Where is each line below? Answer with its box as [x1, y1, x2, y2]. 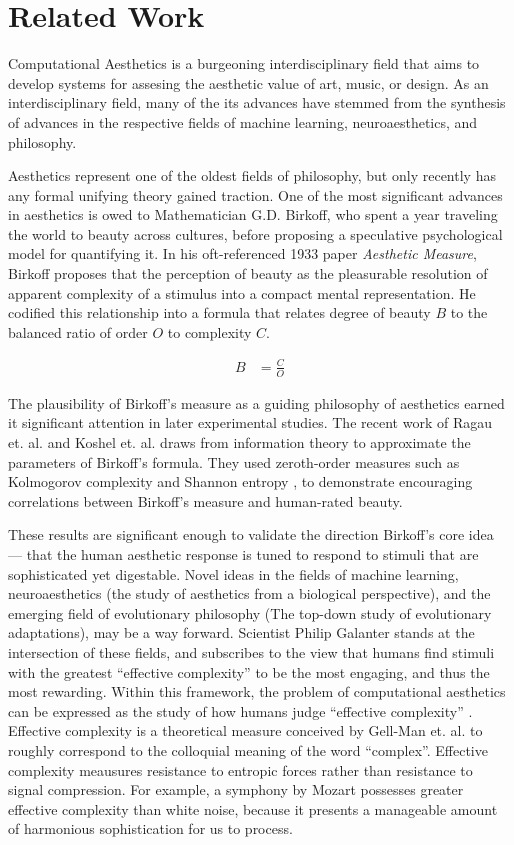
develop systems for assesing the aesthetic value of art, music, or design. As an [8, 72, 489, 93]
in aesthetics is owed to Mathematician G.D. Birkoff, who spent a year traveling [8, 204, 498, 225]
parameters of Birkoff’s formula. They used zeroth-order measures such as [8, 451, 460, 472]
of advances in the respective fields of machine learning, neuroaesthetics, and [8, 111, 478, 132]
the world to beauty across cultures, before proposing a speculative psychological [8, 223, 503, 244]
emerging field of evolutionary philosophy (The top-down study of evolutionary [8, 602, 492, 623]
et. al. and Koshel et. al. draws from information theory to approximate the [8, 432, 471, 452]
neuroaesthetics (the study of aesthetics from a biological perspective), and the [8, 583, 491, 604]
